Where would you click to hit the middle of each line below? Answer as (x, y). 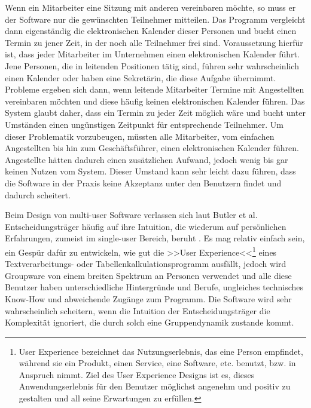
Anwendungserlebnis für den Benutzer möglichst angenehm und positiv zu (155, 386)
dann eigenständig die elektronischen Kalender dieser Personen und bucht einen (151, 31)
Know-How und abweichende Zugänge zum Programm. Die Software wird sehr (148, 298)
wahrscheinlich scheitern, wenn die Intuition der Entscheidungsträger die (138, 310)
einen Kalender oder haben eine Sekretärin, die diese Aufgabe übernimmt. (141, 77)
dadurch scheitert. (38, 194)
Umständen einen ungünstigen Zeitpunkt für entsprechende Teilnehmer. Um (144, 124)
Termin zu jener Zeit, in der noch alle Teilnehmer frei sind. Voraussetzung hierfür (154, 42)
